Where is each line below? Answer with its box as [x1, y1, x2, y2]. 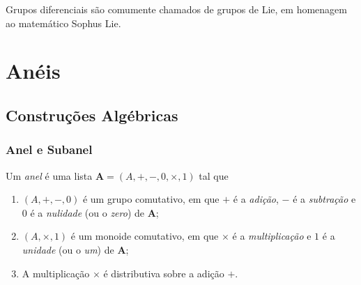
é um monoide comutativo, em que [70, 229, 219, 243]
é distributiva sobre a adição [103, 265, 224, 280]
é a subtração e [293, 192, 356, 206]
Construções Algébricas [6, 104, 178, 125]
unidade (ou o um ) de [22, 242, 114, 256]
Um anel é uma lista [6, 168, 93, 183]
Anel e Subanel [6, 141, 93, 158]
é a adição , [233, 192, 279, 206]
